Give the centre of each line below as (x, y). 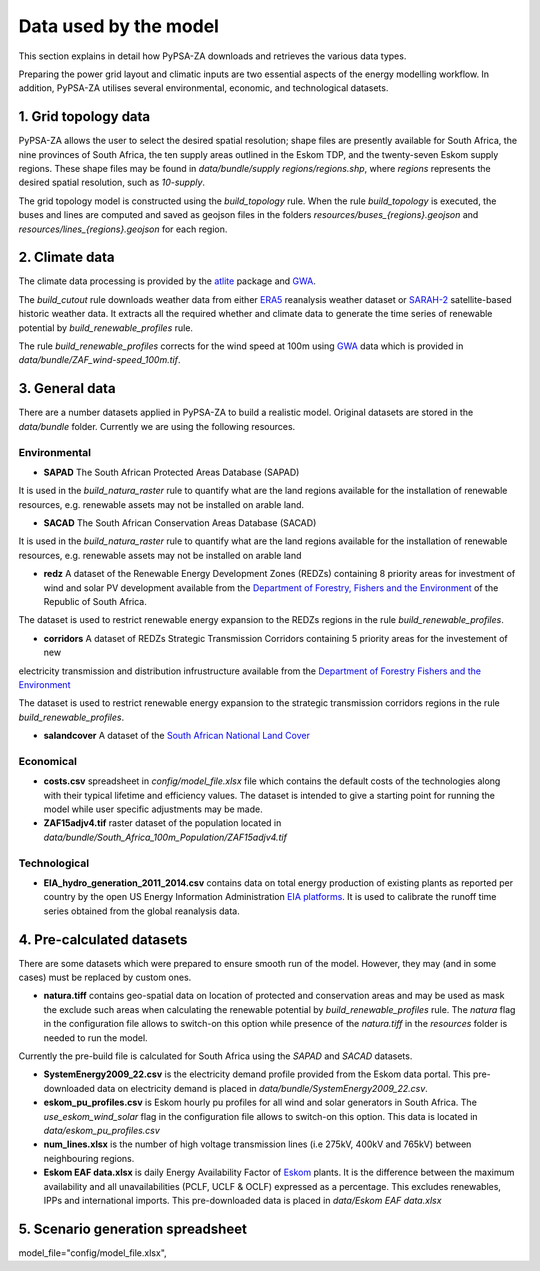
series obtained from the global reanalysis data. (141, 911)
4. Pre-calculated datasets (103, 939)
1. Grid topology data (84, 116)
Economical (47, 761)
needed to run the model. (96, 1037)
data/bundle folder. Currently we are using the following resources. (157, 426)
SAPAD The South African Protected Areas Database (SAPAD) (171, 472)
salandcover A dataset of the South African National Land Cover (176, 736)
